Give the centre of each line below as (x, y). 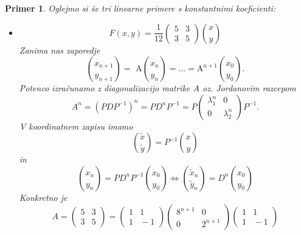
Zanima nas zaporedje (60, 50)
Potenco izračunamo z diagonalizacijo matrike (105, 88)
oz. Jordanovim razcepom (249, 88)
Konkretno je (43, 197)
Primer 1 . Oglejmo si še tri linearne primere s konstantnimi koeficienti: (140, 8)
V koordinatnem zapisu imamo (76, 126)
